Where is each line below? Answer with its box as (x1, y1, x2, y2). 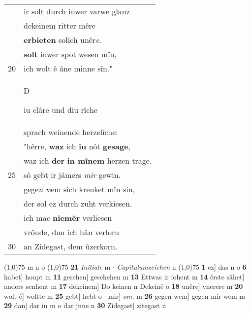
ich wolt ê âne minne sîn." (24, 63, 113, 74)
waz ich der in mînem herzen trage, (24, 155, 152, 166)
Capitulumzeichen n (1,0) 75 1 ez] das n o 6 (117, 262, 247, 272)
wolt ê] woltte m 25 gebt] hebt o (4, 290, 102, 301)
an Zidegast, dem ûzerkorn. (24, 241, 118, 252)
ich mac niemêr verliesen (24, 212, 112, 223)
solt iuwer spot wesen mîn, (24, 48, 117, 60)
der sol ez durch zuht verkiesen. (24, 198, 132, 209)
